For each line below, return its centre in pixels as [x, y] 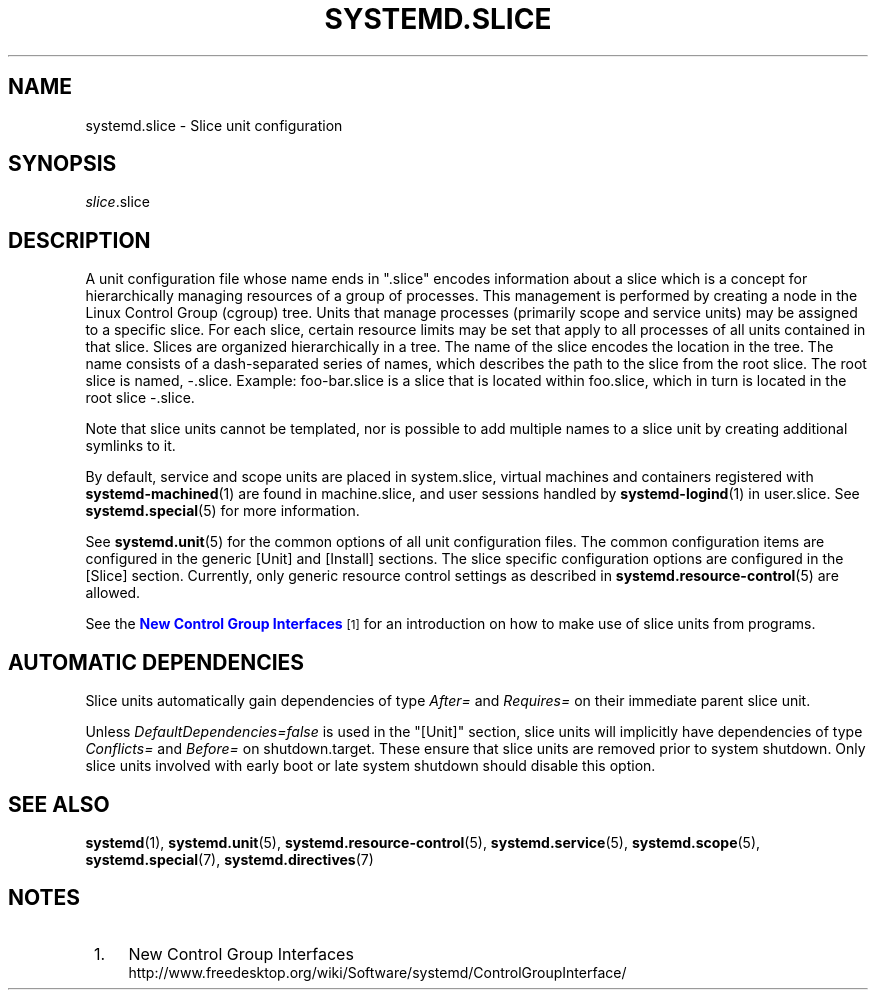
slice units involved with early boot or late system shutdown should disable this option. [370, 766]
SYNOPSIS [62, 164]
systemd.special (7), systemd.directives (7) [229, 859]
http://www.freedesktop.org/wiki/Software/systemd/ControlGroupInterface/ [377, 972]
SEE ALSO [59, 804]
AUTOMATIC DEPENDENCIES [156, 662]
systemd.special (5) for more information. [222, 511]
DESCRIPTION [79, 240]
